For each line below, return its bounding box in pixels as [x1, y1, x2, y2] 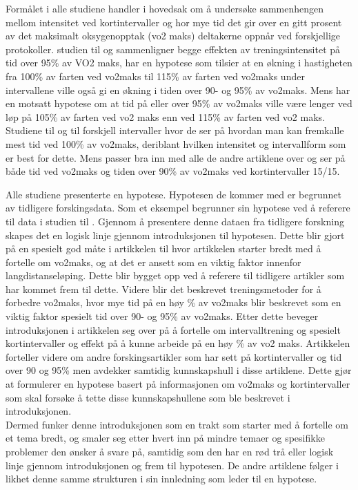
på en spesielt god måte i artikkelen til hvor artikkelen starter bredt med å [6, 241, 321, 256]
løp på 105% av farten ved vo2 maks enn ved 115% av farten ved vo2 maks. [6, 109, 325, 124]
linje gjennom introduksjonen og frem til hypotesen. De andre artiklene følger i [6, 458, 339, 472]
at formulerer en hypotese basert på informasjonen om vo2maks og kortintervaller [6, 377, 350, 391]
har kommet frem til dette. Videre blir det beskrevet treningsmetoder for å [6, 281, 321, 296]
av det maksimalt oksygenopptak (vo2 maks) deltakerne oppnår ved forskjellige [6, 28, 340, 43]
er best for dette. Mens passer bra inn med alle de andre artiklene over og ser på [6, 150, 346, 164]
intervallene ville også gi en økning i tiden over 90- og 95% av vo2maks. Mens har [6, 82, 350, 97]
